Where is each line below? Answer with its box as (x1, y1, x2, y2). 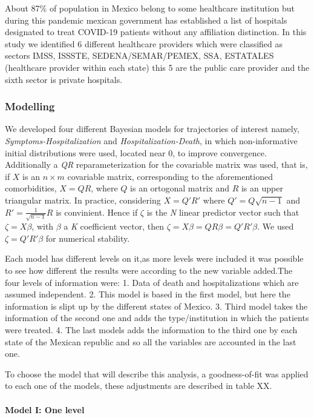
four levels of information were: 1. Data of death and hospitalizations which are (5, 276, 299, 288)
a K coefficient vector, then (64, 220, 164, 233)
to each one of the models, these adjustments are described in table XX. (5, 379, 272, 392)
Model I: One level (5, 403, 85, 416)
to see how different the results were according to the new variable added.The (5, 264, 293, 277)
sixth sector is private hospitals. (5, 73, 123, 85)
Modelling (5, 99, 55, 114)
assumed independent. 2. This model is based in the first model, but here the (5, 288, 290, 300)
